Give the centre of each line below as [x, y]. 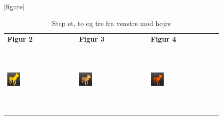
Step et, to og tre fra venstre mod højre [111, 23]
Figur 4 [163, 39]
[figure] [14, 6]
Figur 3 [92, 39]
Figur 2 [20, 39]
